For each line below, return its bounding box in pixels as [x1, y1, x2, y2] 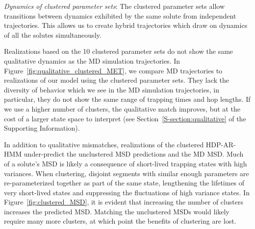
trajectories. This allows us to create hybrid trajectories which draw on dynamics [4, 20, 248, 30]
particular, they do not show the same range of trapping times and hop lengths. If [4, 94, 251, 104]
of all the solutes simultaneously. [4, 29, 102, 40]
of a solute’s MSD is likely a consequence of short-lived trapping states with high [4, 158, 247, 168]
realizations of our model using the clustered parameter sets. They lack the [4, 75, 229, 85]
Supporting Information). [4, 123, 80, 133]
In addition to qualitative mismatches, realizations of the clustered [4, 139, 204, 149]
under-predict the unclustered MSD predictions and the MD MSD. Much [24, 149, 244, 159]
